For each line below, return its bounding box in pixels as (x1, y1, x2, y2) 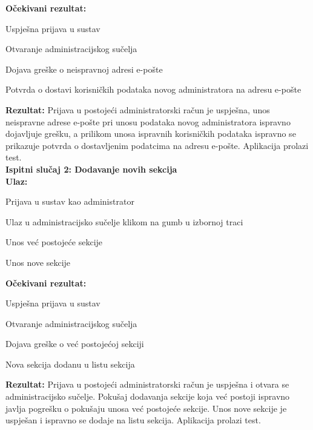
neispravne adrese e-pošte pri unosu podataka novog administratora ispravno (5, 115, 291, 128)
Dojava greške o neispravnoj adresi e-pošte (5, 62, 163, 75)
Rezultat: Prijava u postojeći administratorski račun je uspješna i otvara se (5, 378, 289, 391)
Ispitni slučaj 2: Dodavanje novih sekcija (5, 162, 177, 175)
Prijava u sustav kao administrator (5, 195, 134, 208)
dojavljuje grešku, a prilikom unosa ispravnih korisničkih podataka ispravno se (5, 127, 296, 140)
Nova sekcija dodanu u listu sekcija (5, 357, 135, 370)
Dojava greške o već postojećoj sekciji (5, 337, 144, 350)
